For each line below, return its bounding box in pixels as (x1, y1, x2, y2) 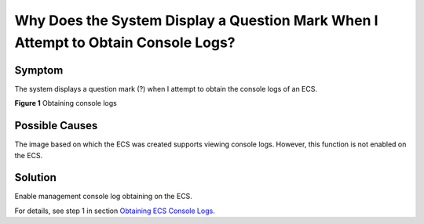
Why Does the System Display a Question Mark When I (14, 12, 378, 29)
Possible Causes (14, 119, 98, 132)
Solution (14, 171, 57, 184)
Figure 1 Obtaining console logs (14, 99, 117, 108)
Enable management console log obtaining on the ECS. (14, 192, 192, 201)
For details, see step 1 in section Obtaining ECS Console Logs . (14, 206, 215, 215)
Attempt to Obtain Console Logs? (14, 34, 236, 51)
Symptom (14, 63, 64, 77)
